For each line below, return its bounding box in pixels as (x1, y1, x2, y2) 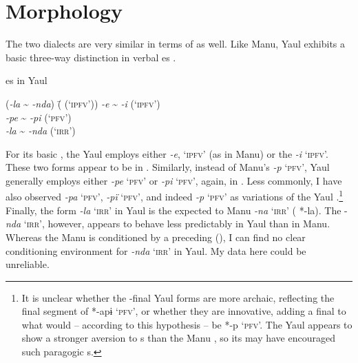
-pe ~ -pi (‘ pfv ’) (6, 110, 72, 124)
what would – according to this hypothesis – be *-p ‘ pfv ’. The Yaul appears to (21, 317, 352, 331)
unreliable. (6, 257, 50, 271)
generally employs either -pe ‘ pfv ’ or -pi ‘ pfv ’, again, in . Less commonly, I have (6, 173, 342, 187)
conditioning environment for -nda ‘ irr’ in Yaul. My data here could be (6, 243, 306, 258)
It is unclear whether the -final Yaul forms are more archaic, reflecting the (21, 290, 335, 304)
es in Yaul (6, 73, 48, 87)
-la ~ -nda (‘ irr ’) (6, 123, 76, 138)
